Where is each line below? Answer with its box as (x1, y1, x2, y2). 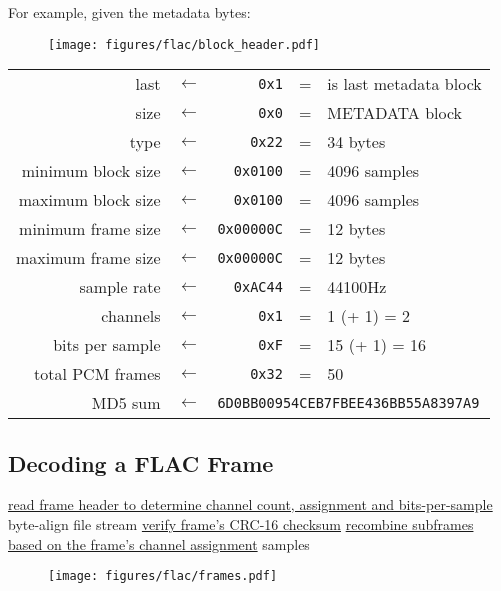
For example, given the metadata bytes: (8, 2, 251, 22)
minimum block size (21, 159, 161, 183)
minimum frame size (19, 217, 161, 241)
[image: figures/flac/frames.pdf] (48, 569, 278, 584)
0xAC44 (233, 278, 283, 295)
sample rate (79, 275, 161, 299)
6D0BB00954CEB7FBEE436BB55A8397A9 (217, 394, 480, 411)
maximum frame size (16, 246, 161, 270)
